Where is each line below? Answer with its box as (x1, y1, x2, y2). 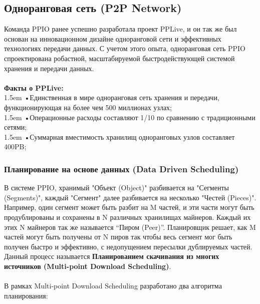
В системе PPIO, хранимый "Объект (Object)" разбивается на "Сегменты (4, 182, 229, 193)
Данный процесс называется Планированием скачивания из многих (4, 251, 219, 261)
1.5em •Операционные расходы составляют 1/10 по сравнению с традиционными (4, 112, 255, 122)
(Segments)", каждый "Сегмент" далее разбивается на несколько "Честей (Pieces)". (4, 192, 256, 202)
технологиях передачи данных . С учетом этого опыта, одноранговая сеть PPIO (4, 43, 245, 54)
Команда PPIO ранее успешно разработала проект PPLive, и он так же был (4, 24, 237, 34)
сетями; (4, 122, 27, 132)
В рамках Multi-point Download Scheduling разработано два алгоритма (4, 280, 222, 291)
